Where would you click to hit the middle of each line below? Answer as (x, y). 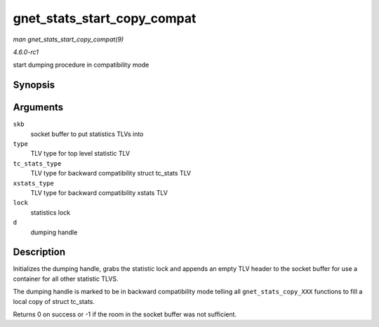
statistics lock (51, 212)
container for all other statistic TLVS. (66, 279)
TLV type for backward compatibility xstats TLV (99, 192)
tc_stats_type (37, 163)
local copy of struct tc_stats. (54, 301)
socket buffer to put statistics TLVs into (87, 134)
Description (39, 252)
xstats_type (33, 183)
